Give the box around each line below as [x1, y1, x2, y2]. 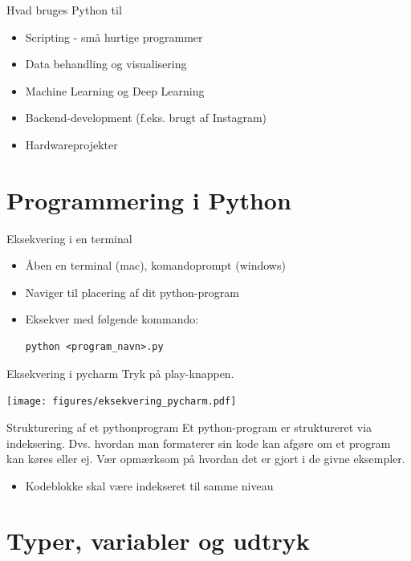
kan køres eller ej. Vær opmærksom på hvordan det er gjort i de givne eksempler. [6, 450, 405, 467]
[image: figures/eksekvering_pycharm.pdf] [6, 396, 237, 408]
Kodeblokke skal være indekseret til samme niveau [25, 477, 274, 494]
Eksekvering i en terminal [6, 230, 132, 246]
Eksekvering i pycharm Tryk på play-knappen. [6, 364, 234, 381]
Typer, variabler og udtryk [6, 524, 310, 557]
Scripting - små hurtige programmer [25, 28, 203, 45]
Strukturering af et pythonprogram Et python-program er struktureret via [6, 418, 372, 435]
